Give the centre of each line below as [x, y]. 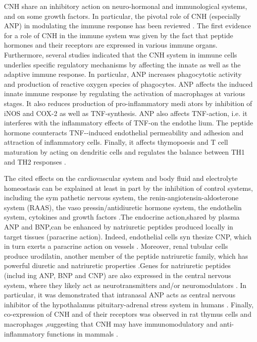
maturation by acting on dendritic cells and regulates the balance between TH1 [125, 151]
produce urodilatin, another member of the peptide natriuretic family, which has [126, 256]
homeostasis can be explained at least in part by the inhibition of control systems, [128, 188]
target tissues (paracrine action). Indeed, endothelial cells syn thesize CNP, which [128, 236]
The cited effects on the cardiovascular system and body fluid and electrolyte [121, 178]
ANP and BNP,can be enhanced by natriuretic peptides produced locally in [119, 227]
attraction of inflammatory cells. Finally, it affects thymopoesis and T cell [116, 142]
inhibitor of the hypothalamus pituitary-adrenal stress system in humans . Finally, [129, 304]
